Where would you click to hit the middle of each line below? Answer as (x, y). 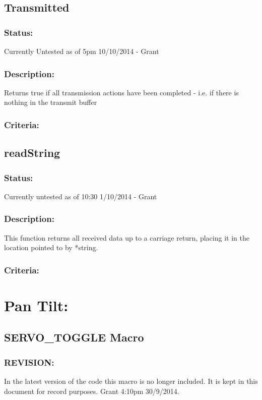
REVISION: (29, 362)
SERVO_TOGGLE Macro (74, 337)
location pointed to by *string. (51, 247)
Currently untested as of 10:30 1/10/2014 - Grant (81, 196)
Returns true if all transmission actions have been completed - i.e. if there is (121, 92)
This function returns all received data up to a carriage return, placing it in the (127, 237)
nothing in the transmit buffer (51, 102)
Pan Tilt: (36, 305)
